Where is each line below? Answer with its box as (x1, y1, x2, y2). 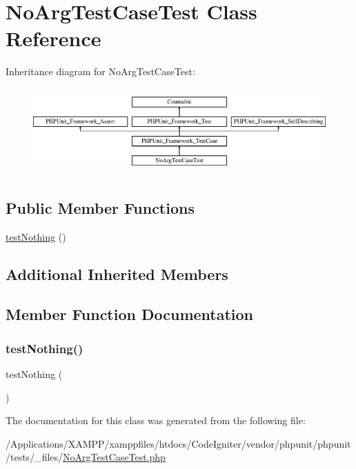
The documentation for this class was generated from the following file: (6, 413, 306, 428)
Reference (6, 24, 101, 52)
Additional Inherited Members (6, 263, 228, 284)
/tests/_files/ (6, 450, 63, 464)
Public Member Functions (6, 197, 195, 218)
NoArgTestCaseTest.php (63, 450, 166, 464)
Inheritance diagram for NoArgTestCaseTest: (6, 64, 195, 79)
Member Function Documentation (6, 303, 254, 325)
